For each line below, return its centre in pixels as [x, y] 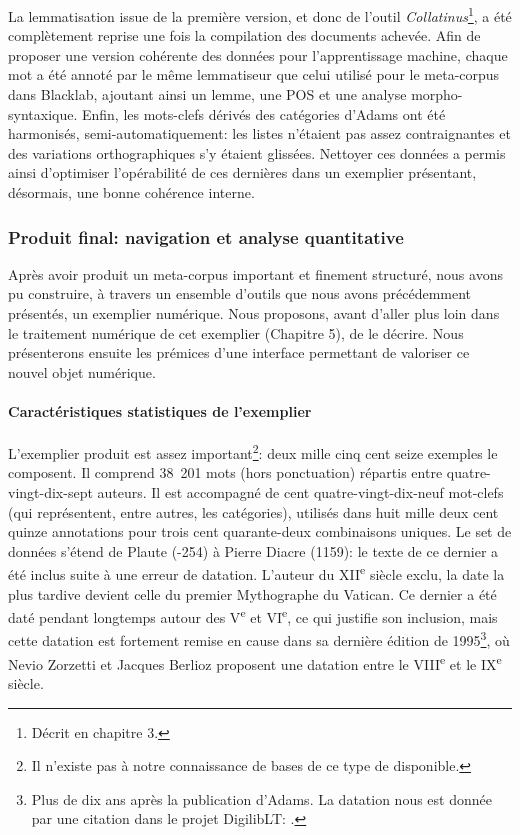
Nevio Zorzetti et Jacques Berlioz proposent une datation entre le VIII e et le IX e [255, 662]
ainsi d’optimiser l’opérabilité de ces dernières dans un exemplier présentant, [242, 172]
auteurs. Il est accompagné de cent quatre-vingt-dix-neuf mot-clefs [300, 492]
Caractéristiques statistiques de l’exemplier [160, 410]
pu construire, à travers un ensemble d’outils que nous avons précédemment [240, 293]
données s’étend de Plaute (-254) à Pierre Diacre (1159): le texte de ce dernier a [253, 550]
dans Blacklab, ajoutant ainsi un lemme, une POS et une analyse [207, 94]
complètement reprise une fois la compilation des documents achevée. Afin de [244, 35]
